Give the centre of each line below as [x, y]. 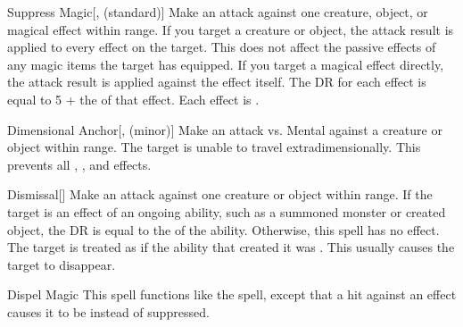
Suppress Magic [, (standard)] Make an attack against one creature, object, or [218, 12]
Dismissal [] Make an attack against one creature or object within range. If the [220, 194]
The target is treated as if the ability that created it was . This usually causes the [231, 247]
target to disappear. [62, 264]
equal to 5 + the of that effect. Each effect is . [133, 99]
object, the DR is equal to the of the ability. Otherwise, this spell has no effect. [223, 229]
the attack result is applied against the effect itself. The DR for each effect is [217, 82]
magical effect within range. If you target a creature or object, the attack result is [231, 29]
